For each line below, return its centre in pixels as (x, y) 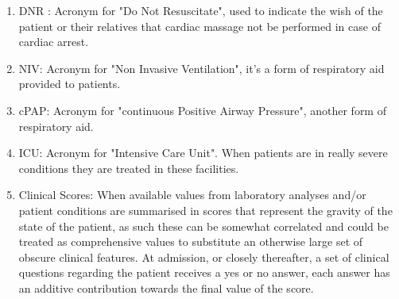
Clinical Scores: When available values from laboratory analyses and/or (192, 195)
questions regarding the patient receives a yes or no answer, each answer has (204, 272)
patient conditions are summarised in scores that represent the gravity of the (205, 210)
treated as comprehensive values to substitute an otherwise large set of (191, 241)
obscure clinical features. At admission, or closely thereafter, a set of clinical (204, 257)
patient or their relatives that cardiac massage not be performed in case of (199, 26)
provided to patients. (70, 84)
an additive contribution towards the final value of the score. (166, 287)
